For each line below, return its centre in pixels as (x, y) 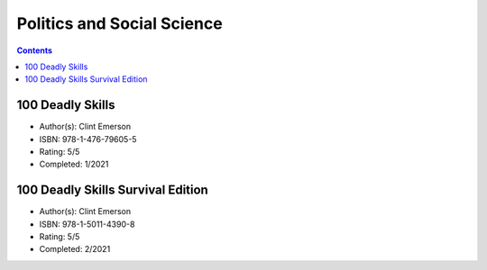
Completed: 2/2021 (75, 249)
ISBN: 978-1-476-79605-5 (88, 139)
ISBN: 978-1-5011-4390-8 (87, 224)
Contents (35, 50)
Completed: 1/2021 (74, 164)
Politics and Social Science (119, 23)
